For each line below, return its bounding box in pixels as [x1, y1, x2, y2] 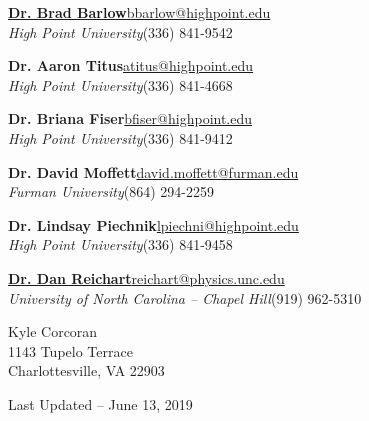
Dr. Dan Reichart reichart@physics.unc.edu [8, 267, 285, 288]
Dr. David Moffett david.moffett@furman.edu [8, 161, 299, 182]
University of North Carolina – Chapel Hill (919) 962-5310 [8, 287, 362, 308]
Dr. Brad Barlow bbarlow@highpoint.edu [8, 2, 271, 22]
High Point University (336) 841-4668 [8, 74, 233, 95]
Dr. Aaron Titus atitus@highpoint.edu [8, 55, 254, 76]
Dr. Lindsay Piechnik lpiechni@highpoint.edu [8, 214, 299, 235]
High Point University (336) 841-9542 [8, 21, 233, 42]
